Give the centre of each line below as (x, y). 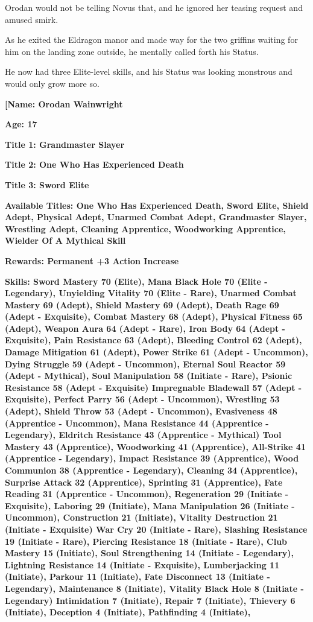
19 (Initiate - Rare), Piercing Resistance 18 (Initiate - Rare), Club (146, 541)
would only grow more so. (52, 83)
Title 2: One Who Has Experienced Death (94, 164)
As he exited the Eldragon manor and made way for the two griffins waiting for (151, 40)
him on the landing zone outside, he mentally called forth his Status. (132, 51)
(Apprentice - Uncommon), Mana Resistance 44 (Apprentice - (137, 423)
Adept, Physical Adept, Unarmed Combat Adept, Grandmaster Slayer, (156, 217)
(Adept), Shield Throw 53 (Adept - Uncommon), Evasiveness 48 (141, 411)
